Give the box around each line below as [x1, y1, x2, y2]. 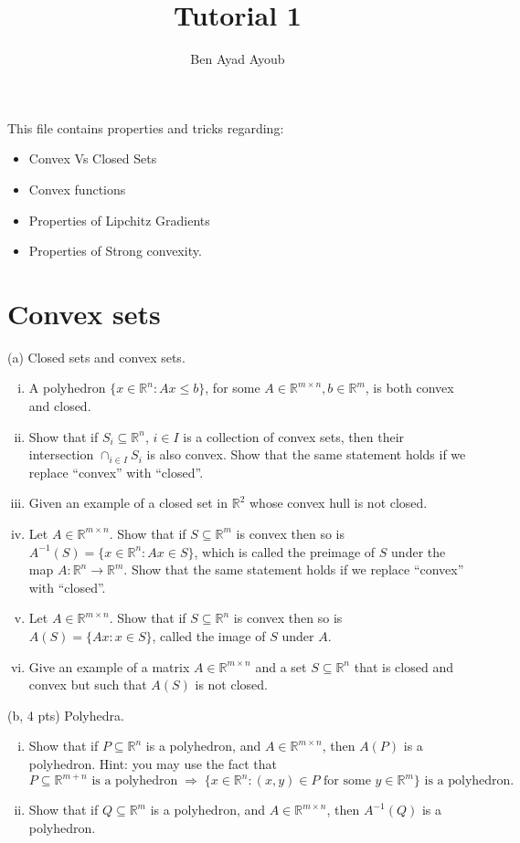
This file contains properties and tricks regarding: [7, 118, 284, 137]
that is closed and [354, 657, 453, 676]
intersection [28, 445, 94, 464]
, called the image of [152, 626, 266, 645]
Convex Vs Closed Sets [28, 149, 157, 168]
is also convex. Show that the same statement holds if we [146, 445, 466, 464]
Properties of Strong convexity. [28, 241, 202, 260]
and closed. [28, 396, 91, 415]
